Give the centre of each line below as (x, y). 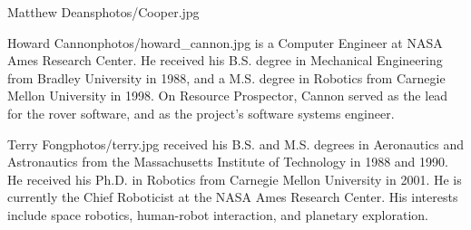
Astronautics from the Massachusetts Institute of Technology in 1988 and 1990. (228, 162)
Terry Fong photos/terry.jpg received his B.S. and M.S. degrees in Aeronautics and (236, 144)
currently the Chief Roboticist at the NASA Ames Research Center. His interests (233, 197)
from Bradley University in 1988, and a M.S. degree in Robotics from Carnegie (226, 77)
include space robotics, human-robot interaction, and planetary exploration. (218, 214)
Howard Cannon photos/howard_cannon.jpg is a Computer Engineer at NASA (225, 42)
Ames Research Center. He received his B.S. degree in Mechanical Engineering (225, 60)
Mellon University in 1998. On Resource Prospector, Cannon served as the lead (228, 96)
